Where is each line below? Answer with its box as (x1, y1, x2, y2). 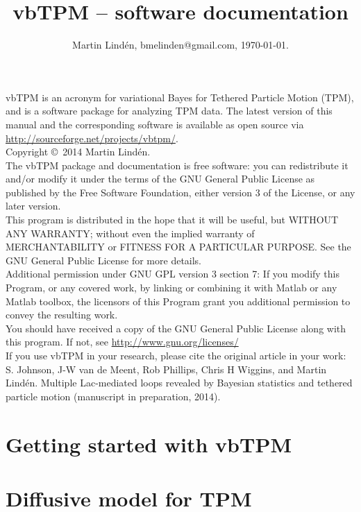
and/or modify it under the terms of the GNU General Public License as (6, 171, 315, 186)
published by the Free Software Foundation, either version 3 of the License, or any (6, 185, 355, 199)
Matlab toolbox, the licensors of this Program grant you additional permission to (6, 293, 351, 308)
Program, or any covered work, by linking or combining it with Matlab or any (6, 280, 337, 295)
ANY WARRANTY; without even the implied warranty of (6, 225, 255, 240)
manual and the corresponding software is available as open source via (6, 117, 304, 131)
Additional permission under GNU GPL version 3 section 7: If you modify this (6, 266, 340, 281)
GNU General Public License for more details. (6, 253, 202, 267)
